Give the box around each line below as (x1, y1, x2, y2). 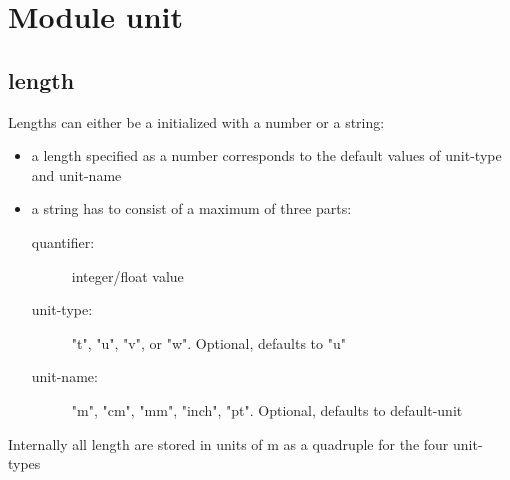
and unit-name (31, 164, 122, 185)
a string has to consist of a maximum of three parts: (31, 198, 352, 219)
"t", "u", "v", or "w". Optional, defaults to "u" (71, 332, 346, 353)
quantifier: (31, 231, 95, 252)
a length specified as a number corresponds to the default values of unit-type (31, 145, 502, 166)
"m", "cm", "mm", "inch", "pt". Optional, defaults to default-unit (71, 399, 463, 420)
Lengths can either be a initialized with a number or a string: (8, 111, 385, 132)
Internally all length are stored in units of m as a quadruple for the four (8, 433, 449, 454)
